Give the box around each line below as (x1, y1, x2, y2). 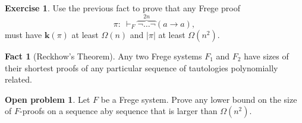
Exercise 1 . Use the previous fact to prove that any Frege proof (5, 2, 240, 14)
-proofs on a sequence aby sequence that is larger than (19, 105, 218, 117)
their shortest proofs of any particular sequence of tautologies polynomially (5, 61, 278, 74)
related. (5, 73, 32, 86)
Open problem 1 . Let (5, 93, 90, 105)
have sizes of (244, 50, 289, 62)
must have (5, 29, 42, 41)
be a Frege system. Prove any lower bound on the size (100, 93, 297, 105)
